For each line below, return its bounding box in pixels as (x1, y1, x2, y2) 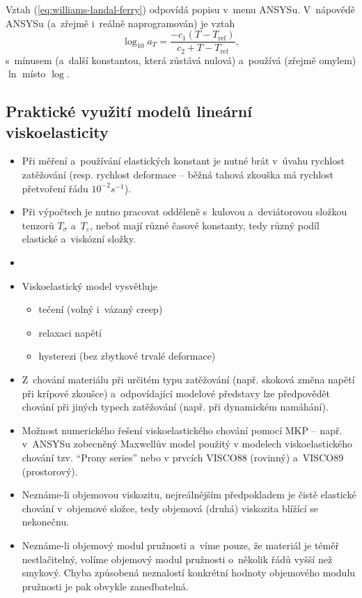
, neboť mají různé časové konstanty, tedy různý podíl (90, 217, 320, 232)
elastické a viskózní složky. (22, 231, 136, 246)
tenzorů (22, 217, 54, 232)
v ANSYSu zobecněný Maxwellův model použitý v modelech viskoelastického (22, 436, 353, 451)
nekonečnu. (22, 514, 70, 529)
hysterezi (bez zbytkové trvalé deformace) (38, 348, 216, 363)
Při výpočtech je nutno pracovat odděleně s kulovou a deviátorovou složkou (22, 204, 347, 219)
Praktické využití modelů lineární (6, 100, 252, 122)
